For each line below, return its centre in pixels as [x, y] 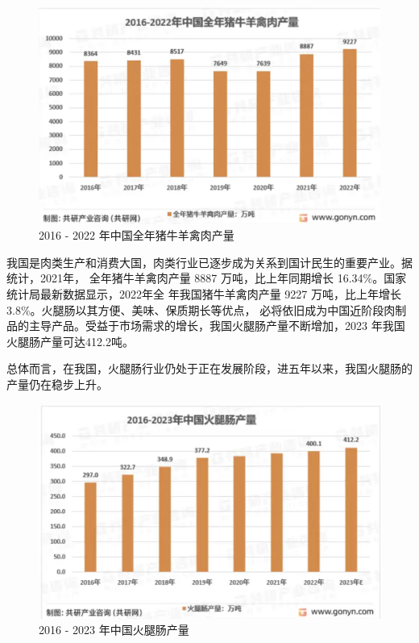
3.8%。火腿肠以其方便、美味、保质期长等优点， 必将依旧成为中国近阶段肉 [201, 309]
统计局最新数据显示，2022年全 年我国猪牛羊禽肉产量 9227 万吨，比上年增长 [204, 293]
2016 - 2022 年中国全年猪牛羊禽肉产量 [137, 235]
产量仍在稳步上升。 [57, 384]
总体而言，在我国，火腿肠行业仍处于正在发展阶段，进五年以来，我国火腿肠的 [209, 368]
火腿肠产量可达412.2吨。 [70, 341]
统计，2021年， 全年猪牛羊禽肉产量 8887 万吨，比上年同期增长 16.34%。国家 [207, 278]
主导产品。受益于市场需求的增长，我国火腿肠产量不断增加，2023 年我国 [217, 326]
